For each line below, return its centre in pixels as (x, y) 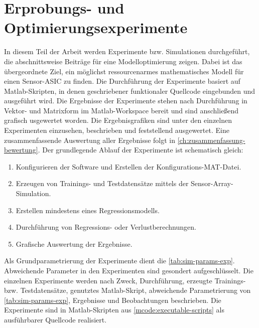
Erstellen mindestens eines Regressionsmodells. (88, 210)
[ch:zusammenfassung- (211, 140)
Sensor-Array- (212, 183)
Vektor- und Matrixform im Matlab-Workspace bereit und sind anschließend (121, 110)
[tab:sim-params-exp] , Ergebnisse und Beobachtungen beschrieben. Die (113, 300)
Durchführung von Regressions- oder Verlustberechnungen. (106, 227)
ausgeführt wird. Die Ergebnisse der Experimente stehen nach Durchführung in (126, 101)
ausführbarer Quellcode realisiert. (55, 319)
